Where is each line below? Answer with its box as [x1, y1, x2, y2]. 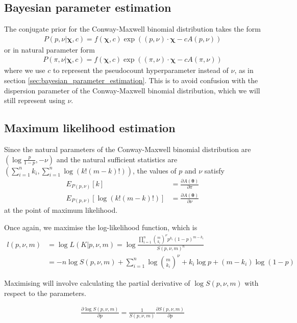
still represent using [4, 95, 65, 106]
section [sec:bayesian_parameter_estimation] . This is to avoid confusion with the [4, 75, 258, 86]
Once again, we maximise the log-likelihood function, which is [4, 222, 197, 233]
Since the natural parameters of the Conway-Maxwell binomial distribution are [4, 144, 251, 155]
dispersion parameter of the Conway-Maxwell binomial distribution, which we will [4, 85, 260, 95]
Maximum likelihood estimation [4, 120, 176, 136]
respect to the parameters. [4, 287, 86, 298]
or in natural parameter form [4, 44, 95, 55]
